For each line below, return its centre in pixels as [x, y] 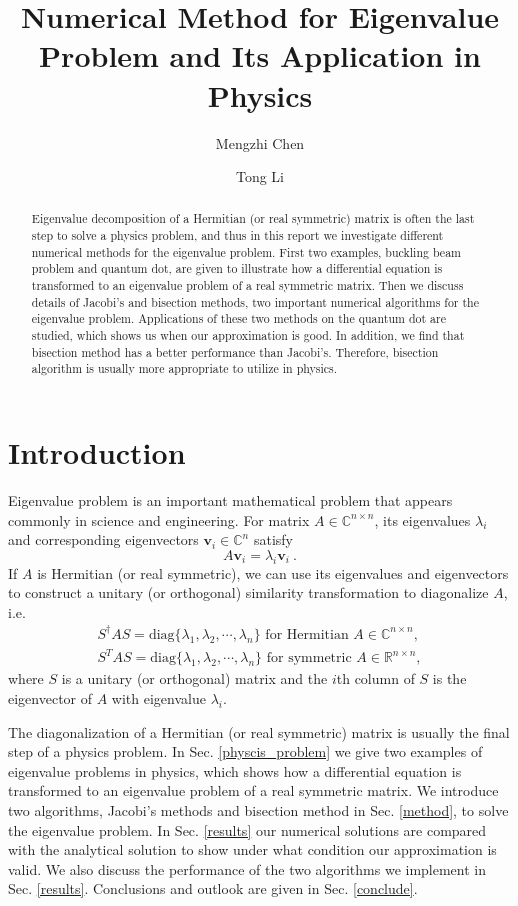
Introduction [97, 452]
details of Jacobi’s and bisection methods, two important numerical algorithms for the [255, 301]
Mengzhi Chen [260, 142]
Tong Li [260, 176]
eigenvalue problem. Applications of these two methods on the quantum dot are [238, 318]
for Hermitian [307, 634]
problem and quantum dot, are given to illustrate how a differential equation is [237, 268]
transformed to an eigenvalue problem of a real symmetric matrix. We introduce [253, 790]
